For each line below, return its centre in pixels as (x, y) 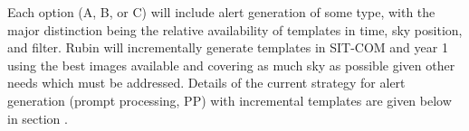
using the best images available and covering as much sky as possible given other (231, 65)
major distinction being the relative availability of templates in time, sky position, (235, 29)
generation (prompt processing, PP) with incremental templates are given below (230, 100)
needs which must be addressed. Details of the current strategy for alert (206, 83)
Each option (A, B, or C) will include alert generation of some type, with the (221, 12)
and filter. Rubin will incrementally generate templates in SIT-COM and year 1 (228, 47)
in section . (38, 118)
